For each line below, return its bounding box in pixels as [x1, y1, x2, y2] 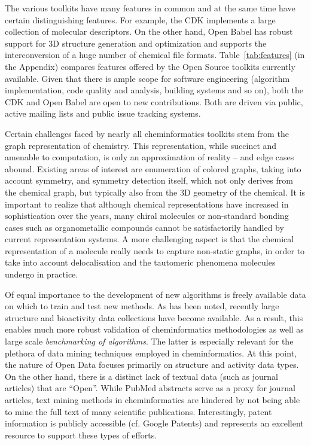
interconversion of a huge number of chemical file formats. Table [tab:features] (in [5, 48, 305, 61]
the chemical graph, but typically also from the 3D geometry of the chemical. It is [5, 185, 306, 198]
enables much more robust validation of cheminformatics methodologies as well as [5, 323, 304, 336]
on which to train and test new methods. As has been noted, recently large [5, 300, 279, 312]
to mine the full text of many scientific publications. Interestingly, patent [5, 405, 272, 417]
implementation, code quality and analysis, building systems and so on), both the [5, 84, 304, 96]
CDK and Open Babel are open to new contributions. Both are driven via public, [5, 95, 303, 108]
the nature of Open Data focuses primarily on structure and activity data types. [5, 358, 299, 371]
